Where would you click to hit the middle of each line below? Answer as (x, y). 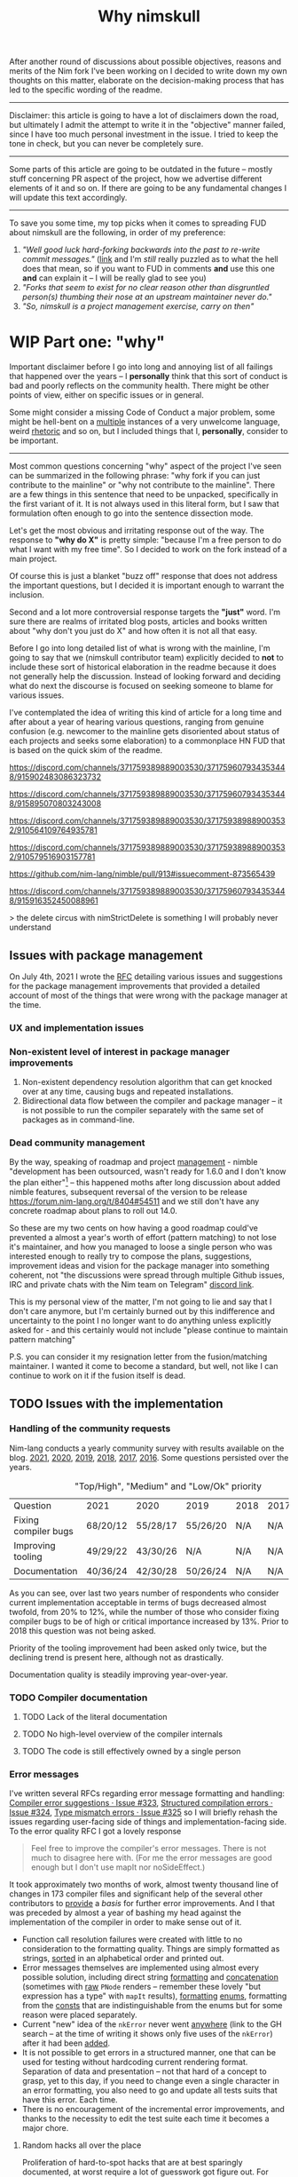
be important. (34, 440)
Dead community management (77, 1143)
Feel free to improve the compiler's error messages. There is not (149, 1848)
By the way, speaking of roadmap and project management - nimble (133, 1162)
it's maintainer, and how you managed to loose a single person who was (141, 1247)
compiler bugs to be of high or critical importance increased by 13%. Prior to (149, 1621)
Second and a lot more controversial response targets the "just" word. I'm (145, 612)
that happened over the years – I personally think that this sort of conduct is (149, 376)
